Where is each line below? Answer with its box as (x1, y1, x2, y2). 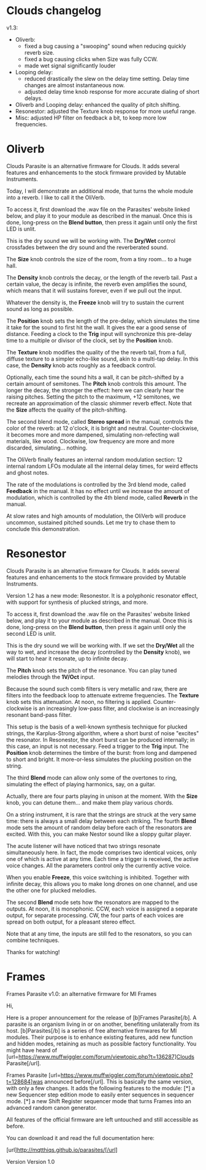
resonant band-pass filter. (6, 711, 72, 718)
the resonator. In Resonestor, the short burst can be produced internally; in (6, 736, 195, 743)
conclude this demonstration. (6, 525, 81, 532)
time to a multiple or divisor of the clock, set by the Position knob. (6, 337, 174, 344)
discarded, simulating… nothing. (6, 444, 88, 451)
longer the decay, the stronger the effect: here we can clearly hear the (6, 386, 184, 394)
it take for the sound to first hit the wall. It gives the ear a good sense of (6, 323, 187, 331)
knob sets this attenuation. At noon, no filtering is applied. (6, 698, 152, 705)
